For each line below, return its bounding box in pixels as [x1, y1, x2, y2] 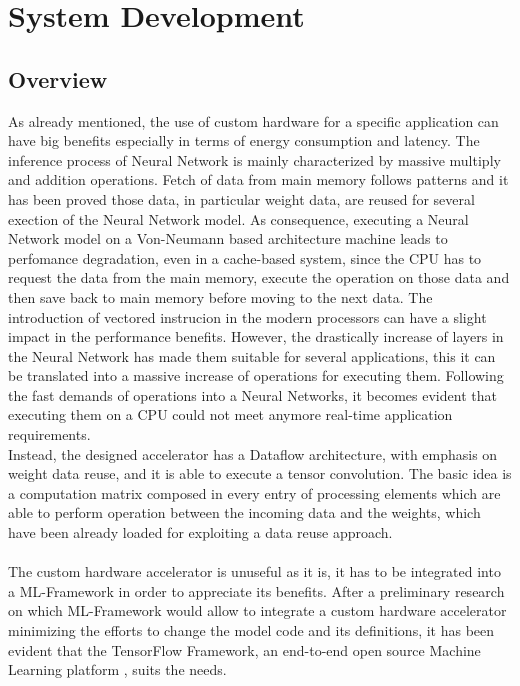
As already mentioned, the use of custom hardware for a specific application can [8, 110, 499, 131]
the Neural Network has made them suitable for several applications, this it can [8, 345, 496, 366]
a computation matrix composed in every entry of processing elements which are [8, 482, 501, 503]
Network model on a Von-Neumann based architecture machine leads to [8, 228, 448, 249]
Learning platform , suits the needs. [8, 659, 227, 680]
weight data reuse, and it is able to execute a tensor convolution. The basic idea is [8, 463, 512, 484]
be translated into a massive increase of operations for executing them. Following [8, 365, 504, 386]
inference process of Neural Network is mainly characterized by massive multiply [8, 149, 501, 170]
